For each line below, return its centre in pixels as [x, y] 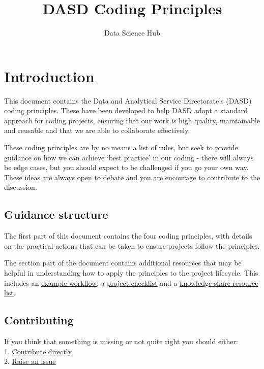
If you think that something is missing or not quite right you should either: [121, 341]
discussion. [21, 187]
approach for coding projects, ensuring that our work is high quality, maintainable [132, 120]
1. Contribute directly [38, 351]
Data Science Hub [132, 33]
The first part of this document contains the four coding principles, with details [128, 236]
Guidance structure [56, 214]
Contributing [39, 320]
